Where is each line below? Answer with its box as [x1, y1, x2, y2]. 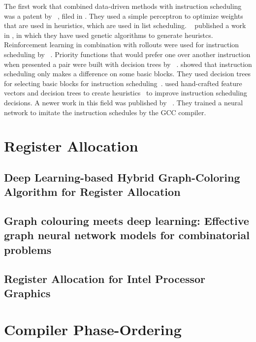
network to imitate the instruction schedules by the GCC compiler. [4, 107, 206, 117]
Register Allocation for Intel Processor [4, 271, 206, 286]
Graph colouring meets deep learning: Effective [4, 213, 249, 228]
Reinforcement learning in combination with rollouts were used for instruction [4, 39, 239, 50]
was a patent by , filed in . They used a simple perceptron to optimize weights [4, 10, 243, 21]
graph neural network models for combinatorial [4, 227, 250, 243]
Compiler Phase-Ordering [4, 319, 182, 339]
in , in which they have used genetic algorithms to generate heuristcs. [4, 30, 213, 40]
